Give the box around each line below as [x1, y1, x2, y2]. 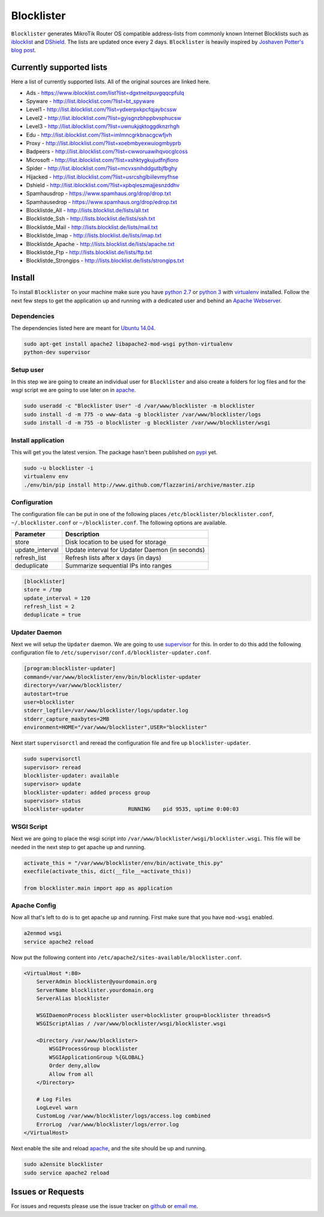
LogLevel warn [36, 1104, 78, 1111]
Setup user [11, 365, 44, 374]
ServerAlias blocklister [36, 995, 110, 1002]
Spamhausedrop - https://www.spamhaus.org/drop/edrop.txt [26, 198, 178, 205]
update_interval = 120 [23, 595, 91, 601]
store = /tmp [23, 586, 62, 593]
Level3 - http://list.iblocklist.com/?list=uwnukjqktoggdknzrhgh [26, 123, 180, 130]
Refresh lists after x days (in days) [65, 554, 161, 562]
